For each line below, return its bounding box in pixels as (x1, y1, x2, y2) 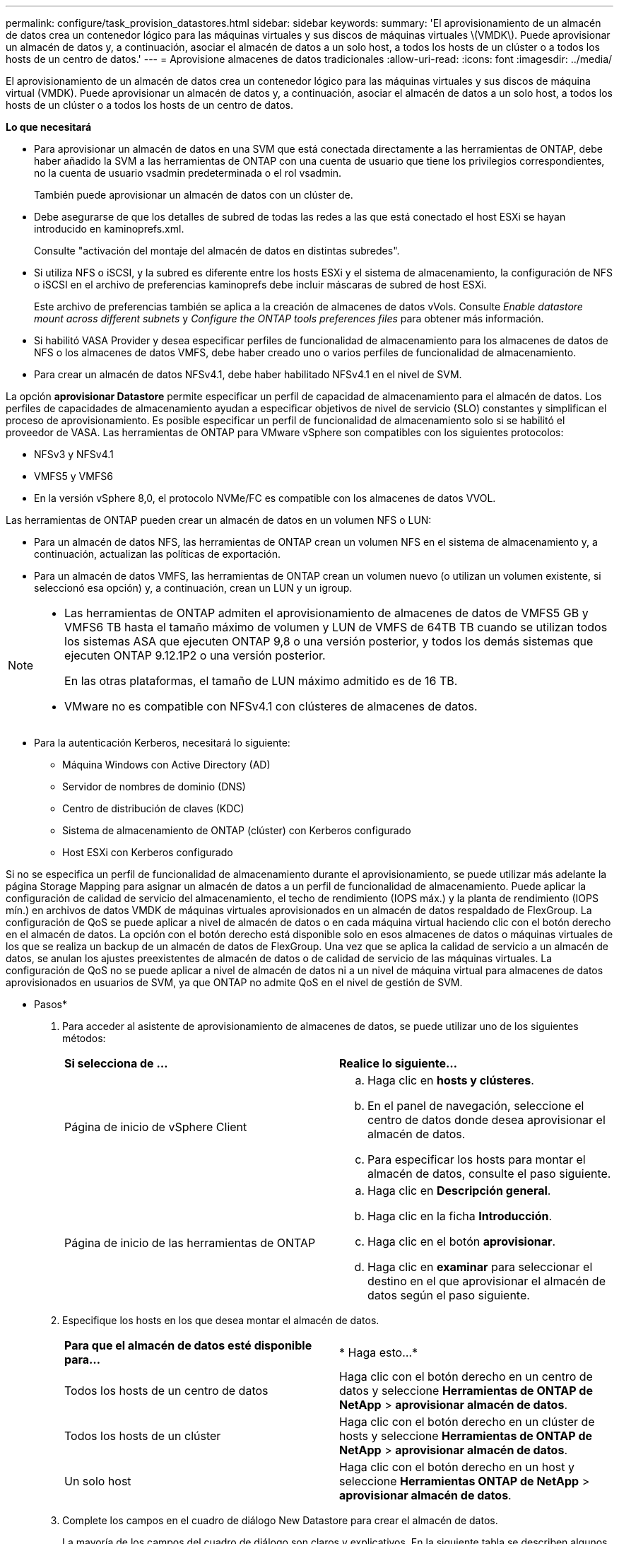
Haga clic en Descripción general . (367, 1183, 551, 1198)
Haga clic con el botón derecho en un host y (339, 1460, 574, 1474)
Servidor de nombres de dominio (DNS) (62, 780, 246, 793)
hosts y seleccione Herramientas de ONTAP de (339, 1429, 593, 1443)
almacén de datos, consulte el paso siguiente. (367, 1166, 611, 1181)
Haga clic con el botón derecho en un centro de (339, 1369, 593, 1384)
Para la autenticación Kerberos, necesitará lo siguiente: (34, 737, 290, 749)
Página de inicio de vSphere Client (64, 1120, 247, 1134)
